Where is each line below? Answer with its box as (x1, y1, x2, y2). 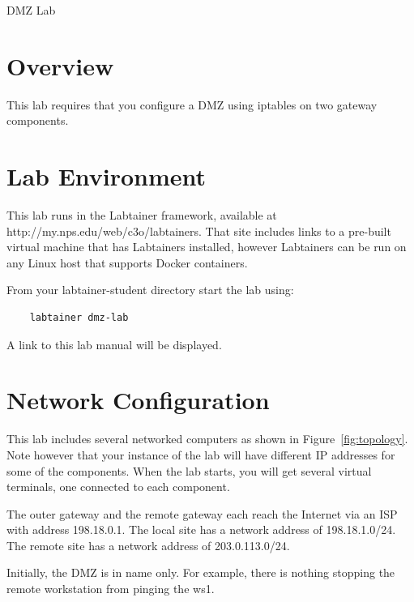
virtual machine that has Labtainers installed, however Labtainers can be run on (6, 238, 407, 255)
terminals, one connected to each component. (6, 478, 230, 495)
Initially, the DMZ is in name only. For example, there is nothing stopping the (6, 564, 395, 581)
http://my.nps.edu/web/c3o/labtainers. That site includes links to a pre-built (6, 222, 391, 239)
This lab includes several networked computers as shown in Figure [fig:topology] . (6, 430, 408, 447)
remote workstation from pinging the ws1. (6, 580, 215, 597)
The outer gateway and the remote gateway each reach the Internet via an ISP (6, 505, 398, 522)
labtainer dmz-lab (29, 312, 129, 323)
